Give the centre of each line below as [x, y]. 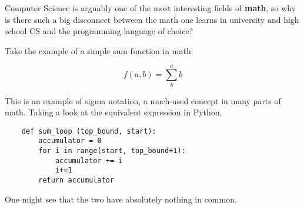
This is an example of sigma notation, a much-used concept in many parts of [143, 100]
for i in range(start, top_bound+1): [112, 151]
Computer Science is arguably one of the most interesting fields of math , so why [151, 8]
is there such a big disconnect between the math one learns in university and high [152, 19]
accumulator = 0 [70, 141]
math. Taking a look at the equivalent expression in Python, [113, 112]
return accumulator [76, 180]
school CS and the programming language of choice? [99, 31]
